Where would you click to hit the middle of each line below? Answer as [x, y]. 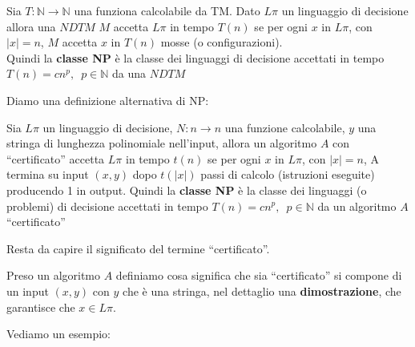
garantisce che [41, 307]
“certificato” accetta [56, 158]
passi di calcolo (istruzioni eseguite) [288, 174]
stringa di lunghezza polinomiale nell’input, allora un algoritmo [162, 143]
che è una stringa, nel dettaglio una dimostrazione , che [262, 291]
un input [28, 291]
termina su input [48, 174]
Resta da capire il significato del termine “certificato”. [138, 248]
